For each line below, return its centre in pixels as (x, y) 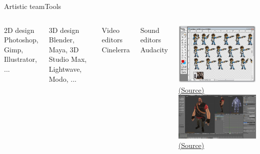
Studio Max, (68, 59)
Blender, (61, 40)
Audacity (154, 49)
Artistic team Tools (33, 6)
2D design (19, 30)
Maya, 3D (64, 49)
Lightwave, (65, 69)
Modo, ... (62, 78)
